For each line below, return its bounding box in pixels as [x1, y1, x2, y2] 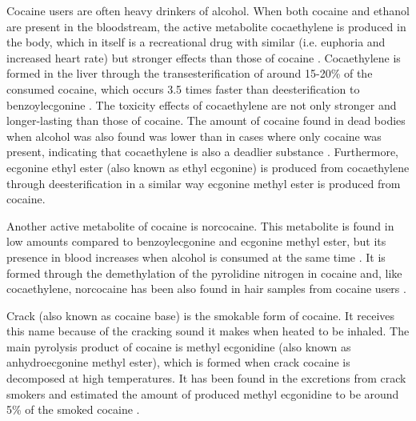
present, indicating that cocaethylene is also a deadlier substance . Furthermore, [6, 143, 399, 160]
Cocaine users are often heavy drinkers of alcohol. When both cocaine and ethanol [6, 2, 410, 18]
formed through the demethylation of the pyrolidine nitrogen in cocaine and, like [6, 264, 402, 281]
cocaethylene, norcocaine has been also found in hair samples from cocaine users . [6, 280, 406, 297]
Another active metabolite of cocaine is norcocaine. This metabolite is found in [6, 217, 394, 234]
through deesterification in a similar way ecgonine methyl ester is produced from [6, 174, 401, 191]
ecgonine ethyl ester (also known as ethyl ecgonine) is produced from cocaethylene [6, 158, 410, 175]
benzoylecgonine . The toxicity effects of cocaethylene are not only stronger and [6, 96, 397, 113]
